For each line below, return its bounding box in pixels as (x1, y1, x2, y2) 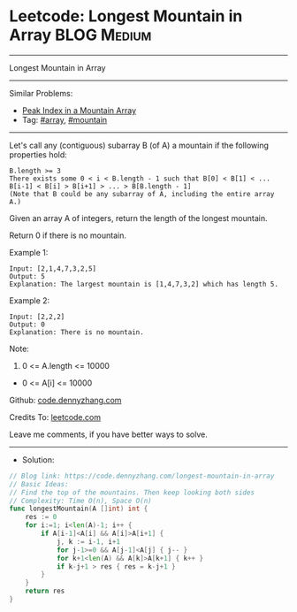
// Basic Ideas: (9, 479, 69, 488)
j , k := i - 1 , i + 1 (56, 537, 121, 546)
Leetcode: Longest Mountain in (9, 6, 243, 27)
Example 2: (9, 295, 50, 306)
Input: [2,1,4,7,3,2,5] (9, 264, 97, 273)
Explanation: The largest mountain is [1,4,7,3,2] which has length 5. (9, 279, 278, 288)
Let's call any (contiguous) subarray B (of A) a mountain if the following (9, 140, 270, 150)
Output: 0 (9, 320, 46, 329)
